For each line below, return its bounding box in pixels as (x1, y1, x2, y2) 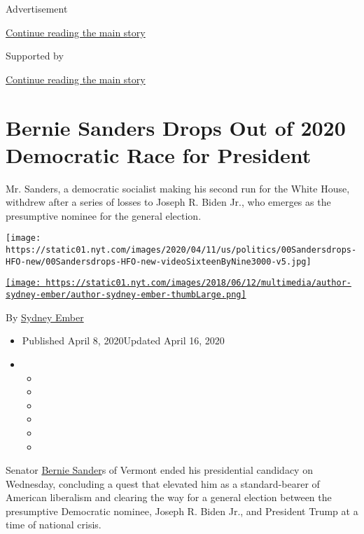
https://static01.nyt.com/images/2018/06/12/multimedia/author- (45, 278, 351, 288)
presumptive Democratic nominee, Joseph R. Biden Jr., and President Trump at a (6, 503, 358, 518)
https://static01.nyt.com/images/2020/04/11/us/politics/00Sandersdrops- (6, 245, 357, 255)
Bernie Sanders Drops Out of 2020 (6, 113, 346, 141)
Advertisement (6, 1, 68, 15)
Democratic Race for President (6, 140, 311, 169)
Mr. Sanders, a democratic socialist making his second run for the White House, (6, 181, 350, 195)
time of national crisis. (6, 517, 101, 532)
